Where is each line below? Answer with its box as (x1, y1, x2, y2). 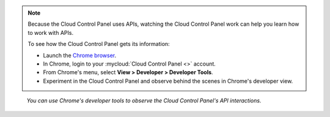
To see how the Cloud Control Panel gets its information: (28, 40, 170, 48)
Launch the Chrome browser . (43, 51, 117, 59)
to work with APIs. (28, 29, 73, 36)
